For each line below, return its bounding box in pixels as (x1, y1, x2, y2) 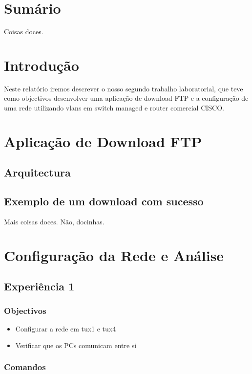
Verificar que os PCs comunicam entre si (15, 340, 137, 350)
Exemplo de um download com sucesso (4, 194, 204, 209)
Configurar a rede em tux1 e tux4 (15, 323, 116, 333)
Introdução (4, 55, 79, 75)
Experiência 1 (4, 279, 75, 294)
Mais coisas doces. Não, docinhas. (4, 216, 105, 226)
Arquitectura (4, 165, 71, 180)
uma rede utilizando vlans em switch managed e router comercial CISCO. (4, 103, 224, 113)
